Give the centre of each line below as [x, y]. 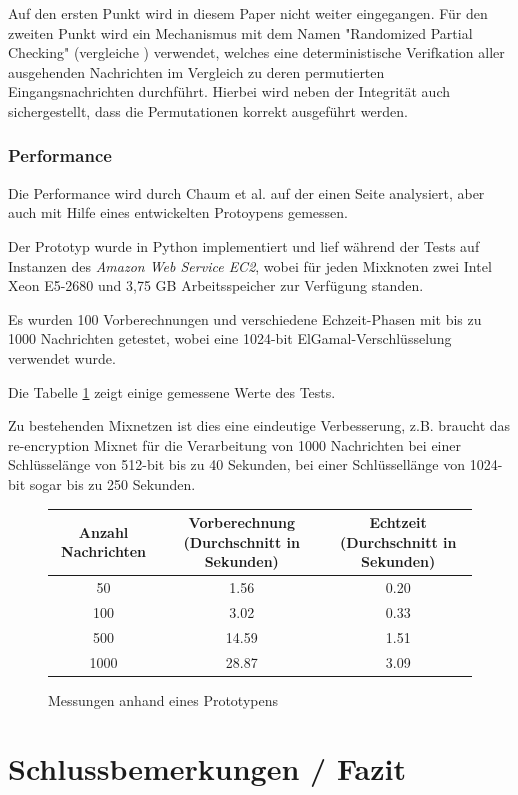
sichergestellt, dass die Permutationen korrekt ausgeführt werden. [208, 110]
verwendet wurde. [62, 357]
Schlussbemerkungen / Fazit [207, 768]
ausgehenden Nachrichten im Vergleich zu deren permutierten [196, 71]
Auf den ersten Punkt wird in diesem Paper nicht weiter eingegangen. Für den [248, 13]
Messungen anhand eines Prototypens [163, 699]
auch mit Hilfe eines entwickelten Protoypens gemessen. [178, 212]
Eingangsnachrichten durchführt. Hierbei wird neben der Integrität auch [229, 91]
